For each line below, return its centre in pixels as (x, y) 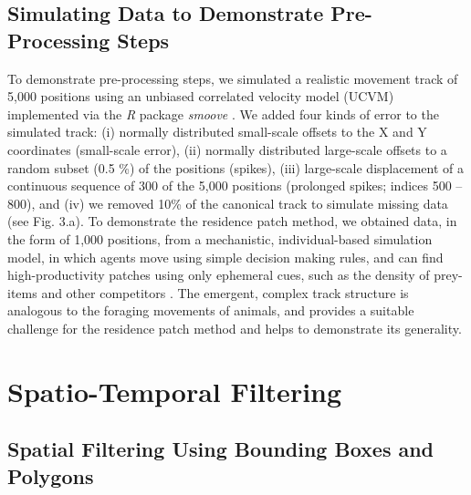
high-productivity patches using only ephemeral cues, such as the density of (219, 275)
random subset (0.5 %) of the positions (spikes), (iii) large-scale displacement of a (235, 167)
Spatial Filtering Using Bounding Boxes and (221, 449)
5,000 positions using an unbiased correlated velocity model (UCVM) (201, 96)
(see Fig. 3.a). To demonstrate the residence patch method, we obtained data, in (232, 221)
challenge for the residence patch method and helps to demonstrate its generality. (235, 328)
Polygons (51, 475)
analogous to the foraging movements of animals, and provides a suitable (211, 310)
